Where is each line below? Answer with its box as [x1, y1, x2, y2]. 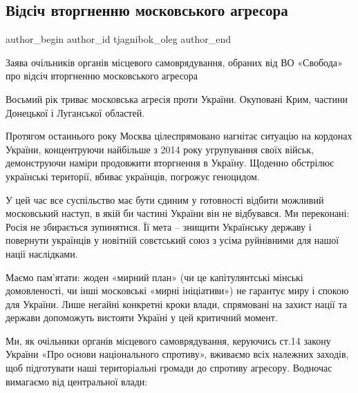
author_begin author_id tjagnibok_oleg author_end [6, 32, 232, 46]
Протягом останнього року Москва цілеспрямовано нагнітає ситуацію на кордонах [6, 128, 352, 143]
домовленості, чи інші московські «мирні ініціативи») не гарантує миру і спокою [6, 283, 349, 298]
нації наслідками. [6, 246, 78, 260]
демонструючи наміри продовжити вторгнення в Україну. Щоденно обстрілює [6, 155, 334, 170]
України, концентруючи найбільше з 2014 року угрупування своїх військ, [6, 142, 314, 156]
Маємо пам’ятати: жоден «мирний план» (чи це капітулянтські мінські [6, 269, 303, 284]
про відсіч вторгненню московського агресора [6, 68, 198, 83]
